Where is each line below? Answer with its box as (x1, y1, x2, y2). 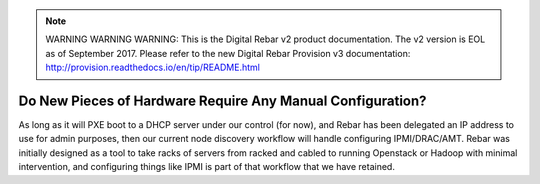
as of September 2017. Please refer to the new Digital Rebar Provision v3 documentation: (45, 47, 411, 59)
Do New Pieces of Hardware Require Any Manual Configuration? (18, 92, 427, 109)
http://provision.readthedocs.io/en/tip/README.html (45, 61, 260, 74)
